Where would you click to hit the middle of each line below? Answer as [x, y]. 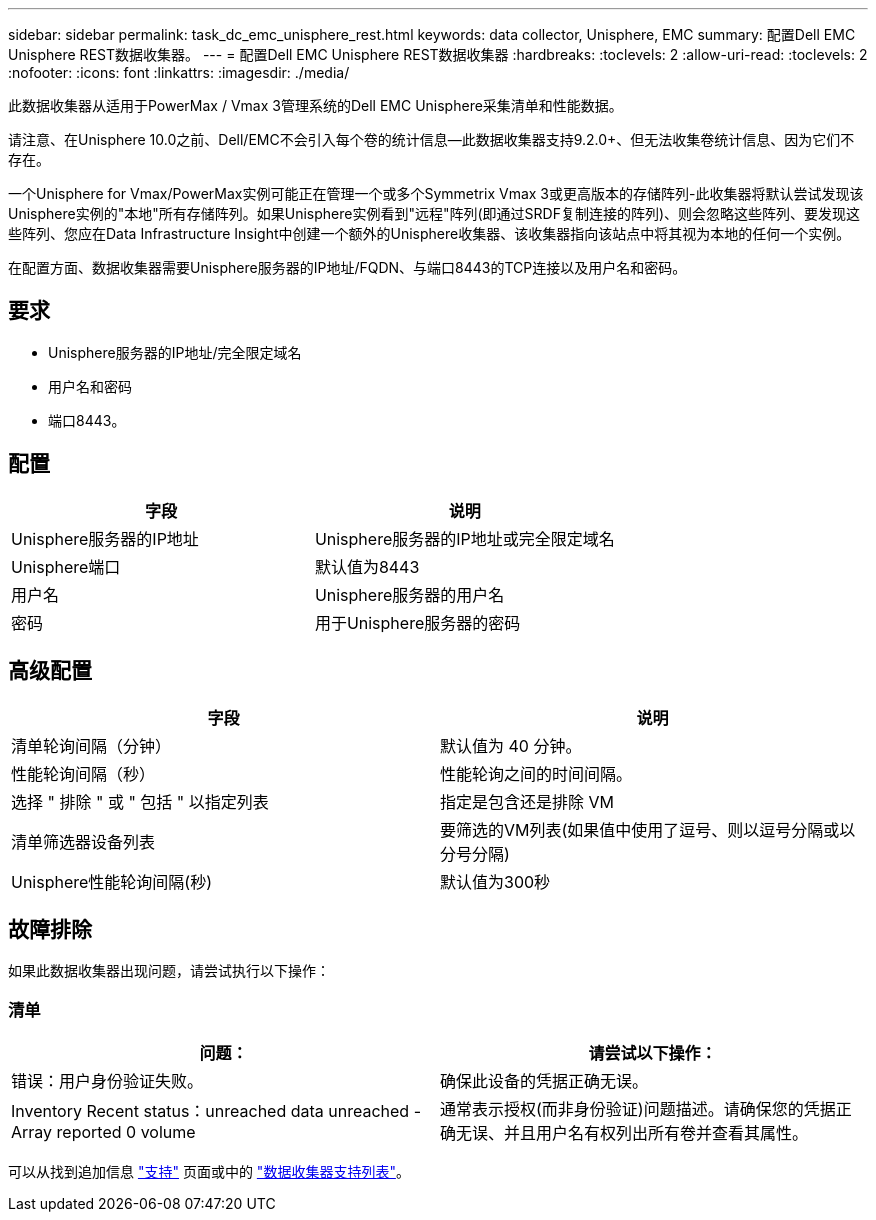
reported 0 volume [126, 1132]
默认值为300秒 [495, 881]
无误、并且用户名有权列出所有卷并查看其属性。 [632, 1133]
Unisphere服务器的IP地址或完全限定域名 [464, 538]
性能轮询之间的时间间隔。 [536, 773]
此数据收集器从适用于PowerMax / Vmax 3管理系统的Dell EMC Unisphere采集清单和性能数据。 [315, 105]
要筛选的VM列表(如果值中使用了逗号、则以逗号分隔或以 [648, 829]
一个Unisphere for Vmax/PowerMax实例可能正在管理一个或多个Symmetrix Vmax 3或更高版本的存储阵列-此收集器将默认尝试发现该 [436, 193]
